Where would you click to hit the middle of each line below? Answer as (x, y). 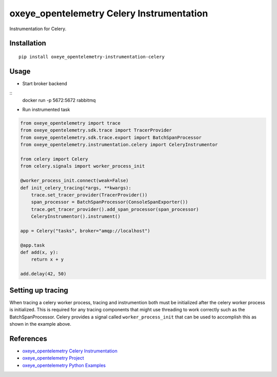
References (28, 339)
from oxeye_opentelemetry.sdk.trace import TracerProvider (96, 130)
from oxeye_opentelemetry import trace (70, 123)
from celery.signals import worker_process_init (83, 166)
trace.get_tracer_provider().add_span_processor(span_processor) (115, 209)
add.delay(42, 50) (43, 274)
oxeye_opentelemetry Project (53, 358)
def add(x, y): (39, 252)
